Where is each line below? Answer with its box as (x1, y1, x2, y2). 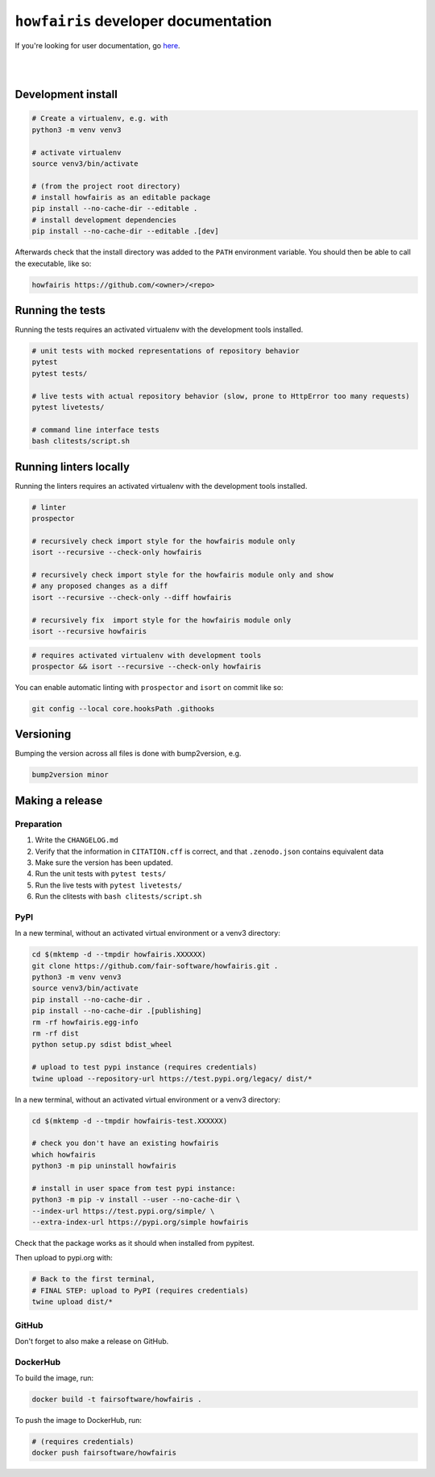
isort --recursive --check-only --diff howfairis (31, 593, 232, 602)
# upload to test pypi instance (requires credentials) (31, 1063, 258, 1072)
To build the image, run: (14, 1373, 94, 1383)
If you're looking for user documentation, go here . (14, 40, 180, 50)
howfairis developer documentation (14, 12, 272, 30)
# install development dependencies (31, 215, 177, 225)
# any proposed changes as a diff (31, 581, 168, 591)
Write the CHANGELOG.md (35, 835, 118, 845)
